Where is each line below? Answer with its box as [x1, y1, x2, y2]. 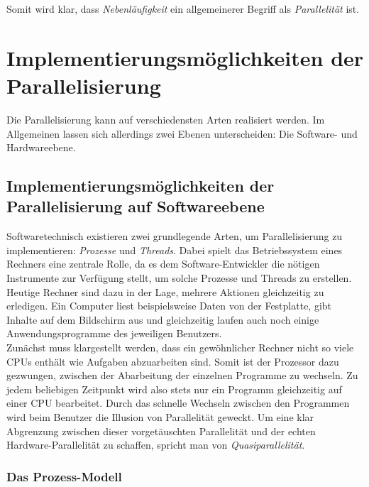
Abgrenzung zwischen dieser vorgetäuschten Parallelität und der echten [6, 423, 316, 438]
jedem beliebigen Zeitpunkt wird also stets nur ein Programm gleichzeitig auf [6, 381, 342, 396]
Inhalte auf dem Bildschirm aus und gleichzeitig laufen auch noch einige [6, 312, 319, 327]
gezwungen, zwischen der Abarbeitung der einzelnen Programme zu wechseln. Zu [6, 368, 358, 383]
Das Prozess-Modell [6, 467, 122, 485]
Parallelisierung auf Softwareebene [6, 195, 265, 217]
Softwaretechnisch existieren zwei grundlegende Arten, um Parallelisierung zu [6, 229, 343, 243]
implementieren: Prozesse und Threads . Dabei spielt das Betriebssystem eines [6, 242, 343, 257]
